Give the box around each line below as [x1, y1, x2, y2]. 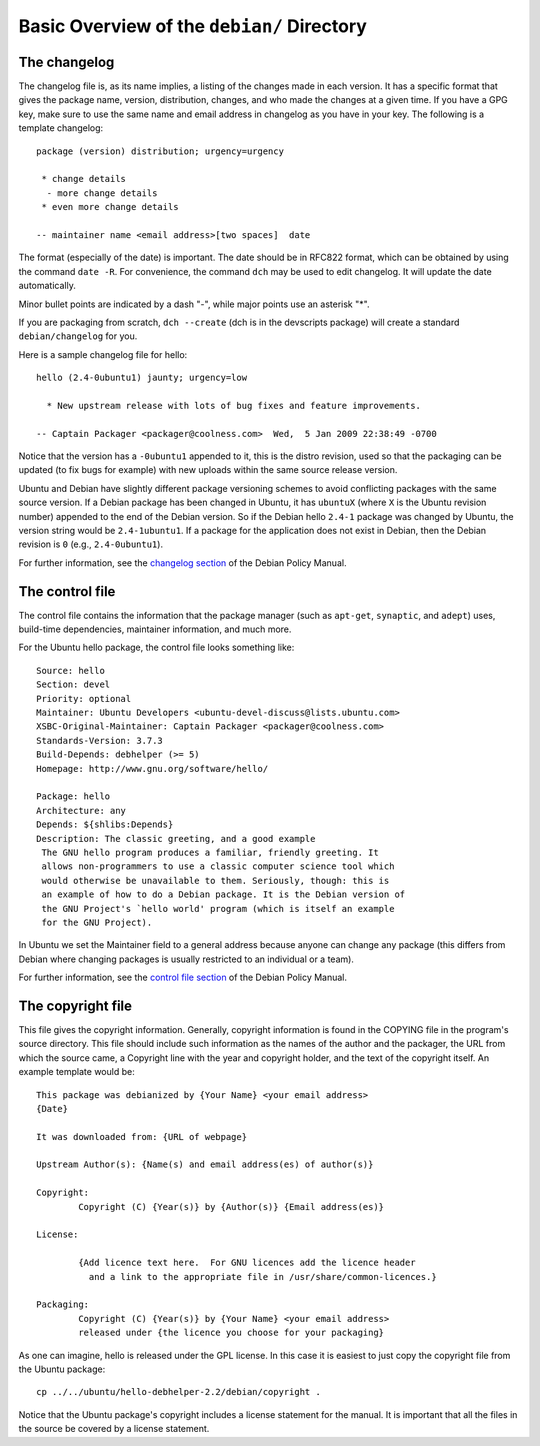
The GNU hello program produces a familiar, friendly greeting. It [41, 846, 379, 858]
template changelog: [18, 122, 104, 134]
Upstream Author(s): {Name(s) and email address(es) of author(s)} [36, 1159, 374, 1170]
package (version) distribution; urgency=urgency [36, 145, 285, 157]
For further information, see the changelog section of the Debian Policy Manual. [18, 556, 347, 569]
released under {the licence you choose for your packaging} [78, 1327, 385, 1339]
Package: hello [36, 791, 111, 802]
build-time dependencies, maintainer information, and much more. [18, 623, 292, 635]
